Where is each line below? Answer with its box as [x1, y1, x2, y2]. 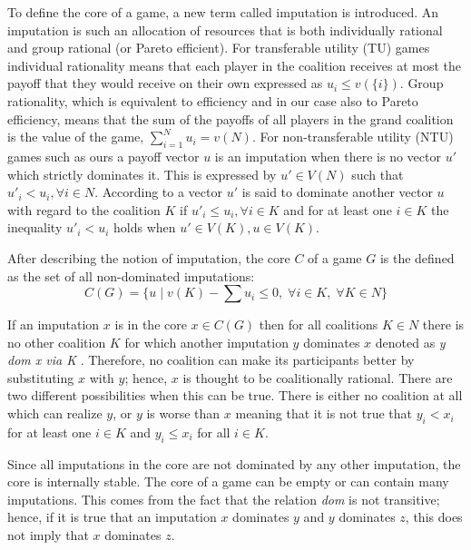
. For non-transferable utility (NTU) [251, 127, 454, 146]
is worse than [146, 404, 221, 423]
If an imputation [7, 315, 100, 334]
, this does [405, 507, 463, 526]
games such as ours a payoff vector [7, 146, 200, 165]
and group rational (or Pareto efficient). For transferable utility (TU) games [7, 38, 430, 57]
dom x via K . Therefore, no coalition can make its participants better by [7, 350, 415, 369]
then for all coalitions [259, 315, 378, 334]
